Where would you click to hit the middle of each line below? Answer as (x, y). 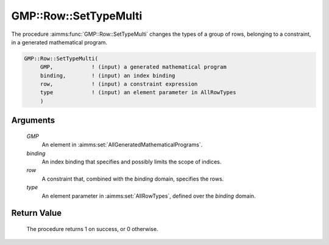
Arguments (33, 121)
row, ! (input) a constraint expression (119, 84)
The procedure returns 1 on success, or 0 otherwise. (92, 229)
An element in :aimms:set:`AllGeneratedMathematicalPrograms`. (122, 145)
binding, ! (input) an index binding (108, 75)
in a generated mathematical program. (59, 42)
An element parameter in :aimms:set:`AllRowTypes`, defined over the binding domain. (149, 196)
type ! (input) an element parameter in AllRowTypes (138, 92)
